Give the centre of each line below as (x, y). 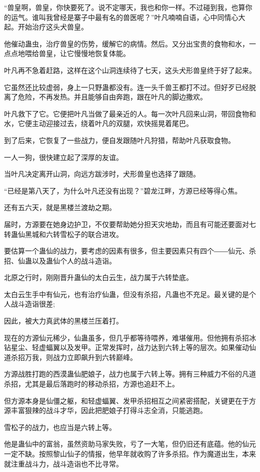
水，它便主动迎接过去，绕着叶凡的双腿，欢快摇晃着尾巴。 (98, 123)
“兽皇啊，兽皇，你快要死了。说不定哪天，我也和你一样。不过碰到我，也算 (125, 7)
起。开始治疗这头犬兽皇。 (46, 27)
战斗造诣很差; (33, 304)
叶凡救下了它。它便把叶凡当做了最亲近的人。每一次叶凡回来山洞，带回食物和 (130, 113)
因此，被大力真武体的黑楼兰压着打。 (63, 321)
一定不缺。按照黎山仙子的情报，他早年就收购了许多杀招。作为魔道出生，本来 (130, 453)
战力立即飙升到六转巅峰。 (95, 357)
